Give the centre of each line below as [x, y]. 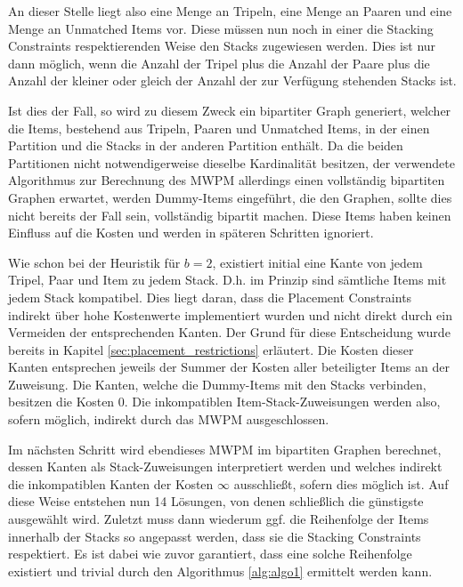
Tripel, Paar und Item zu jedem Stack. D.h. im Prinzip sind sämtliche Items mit [227, 280]
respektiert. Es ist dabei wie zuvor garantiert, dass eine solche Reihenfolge [210, 554]
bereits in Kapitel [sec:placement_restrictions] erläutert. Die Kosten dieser [211, 349]
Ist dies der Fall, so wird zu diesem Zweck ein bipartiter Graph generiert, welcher [230, 110]
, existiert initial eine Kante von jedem [317, 262]
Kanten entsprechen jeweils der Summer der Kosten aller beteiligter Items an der [229, 367]
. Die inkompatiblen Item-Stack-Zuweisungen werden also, [282, 402]
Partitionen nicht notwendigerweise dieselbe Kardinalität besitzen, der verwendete [231, 162]
